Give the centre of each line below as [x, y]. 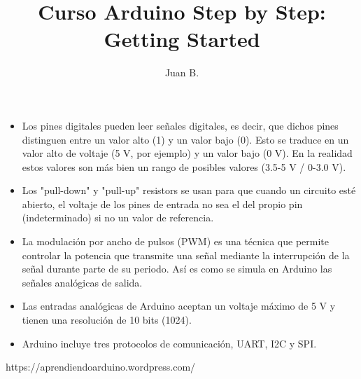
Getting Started [182, 39]
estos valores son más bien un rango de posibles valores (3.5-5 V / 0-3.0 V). [184, 166]
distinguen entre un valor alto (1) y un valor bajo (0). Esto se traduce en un [185, 139]
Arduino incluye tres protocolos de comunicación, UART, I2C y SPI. [169, 343]
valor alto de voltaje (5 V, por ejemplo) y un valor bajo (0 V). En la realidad [187, 153]
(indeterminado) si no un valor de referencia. [118, 218]
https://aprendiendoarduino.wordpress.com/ [101, 367]
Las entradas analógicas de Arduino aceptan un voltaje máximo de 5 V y [179, 306]
